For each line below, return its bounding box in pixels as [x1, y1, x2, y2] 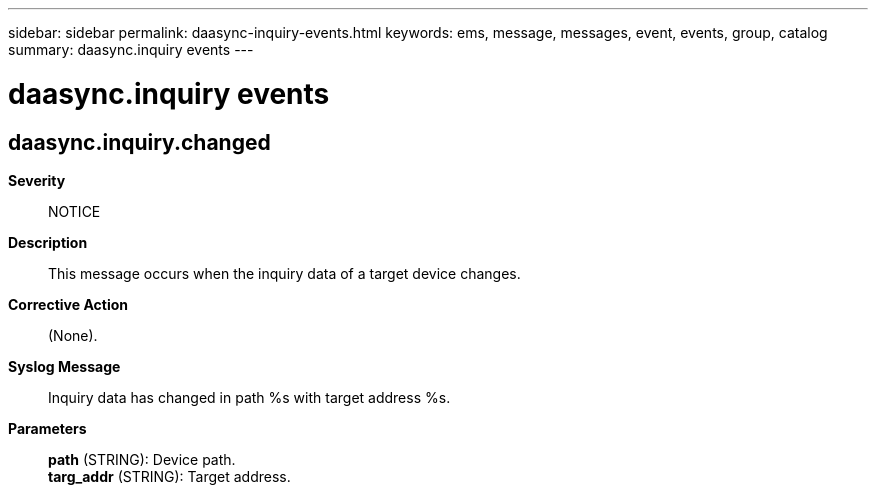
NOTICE [48, 202, 101, 220]
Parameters [8, 419, 87, 437]
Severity [8, 171, 66, 189]
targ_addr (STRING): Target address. [48, 467, 291, 485]
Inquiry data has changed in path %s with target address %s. [48, 388, 451, 406]
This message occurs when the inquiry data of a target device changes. [48, 264, 521, 282]
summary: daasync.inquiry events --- [8, 41, 254, 58]
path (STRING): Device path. [48, 450, 236, 468]
